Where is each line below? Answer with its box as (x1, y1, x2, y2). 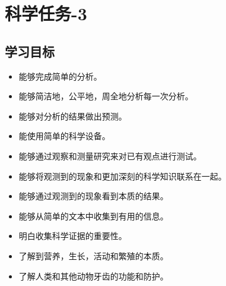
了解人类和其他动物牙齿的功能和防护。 (18, 269, 168, 282)
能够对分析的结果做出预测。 (18, 109, 127, 122)
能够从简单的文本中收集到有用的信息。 (18, 209, 168, 222)
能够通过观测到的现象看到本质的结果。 (18, 190, 168, 202)
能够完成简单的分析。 (18, 70, 102, 82)
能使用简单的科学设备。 (18, 130, 110, 142)
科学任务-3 (5, 1, 87, 26)
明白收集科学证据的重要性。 (18, 230, 127, 242)
